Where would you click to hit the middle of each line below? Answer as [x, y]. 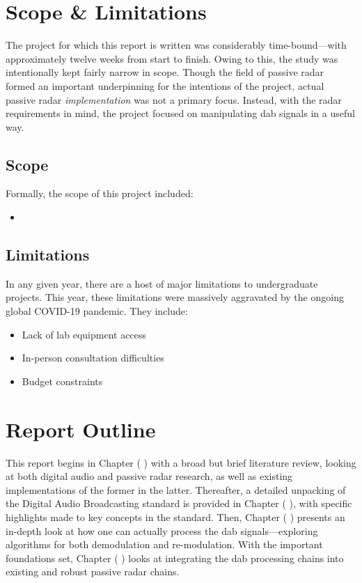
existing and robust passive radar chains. [93, 572]
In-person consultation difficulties [93, 358]
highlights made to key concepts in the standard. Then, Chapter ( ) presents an [175, 516]
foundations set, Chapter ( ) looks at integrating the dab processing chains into [175, 558]
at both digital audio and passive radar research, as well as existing [149, 476]
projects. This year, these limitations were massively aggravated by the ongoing [175, 297]
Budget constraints [62, 381]
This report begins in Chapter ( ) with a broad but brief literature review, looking [181, 462]
